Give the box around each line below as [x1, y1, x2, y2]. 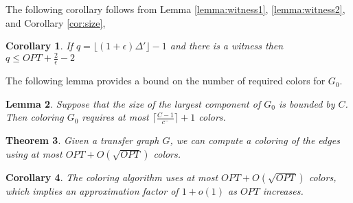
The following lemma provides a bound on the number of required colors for [5, 73, 326, 88]
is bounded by [278, 96, 335, 110]
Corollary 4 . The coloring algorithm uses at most [5, 169, 218, 184]
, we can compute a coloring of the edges [170, 133, 340, 147]
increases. [262, 183, 304, 198]
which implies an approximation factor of [5, 183, 179, 198]
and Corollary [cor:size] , [5, 15, 106, 29]
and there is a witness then [170, 38, 284, 53]
